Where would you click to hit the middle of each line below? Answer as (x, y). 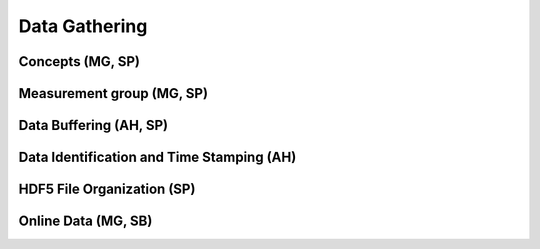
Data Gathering (83, 26)
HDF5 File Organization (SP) (107, 189)
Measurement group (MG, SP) (113, 93)
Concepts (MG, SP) (79, 61)
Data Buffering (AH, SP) (93, 125)
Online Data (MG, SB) (85, 221)
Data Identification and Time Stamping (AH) (157, 157)
